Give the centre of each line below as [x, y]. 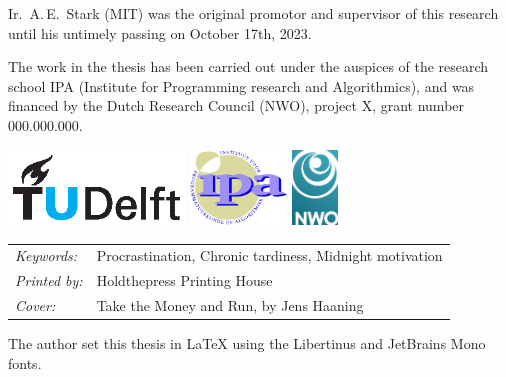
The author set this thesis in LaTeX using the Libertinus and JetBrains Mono [247, 343]
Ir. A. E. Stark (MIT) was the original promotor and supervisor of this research [253, 13]
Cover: [35, 305]
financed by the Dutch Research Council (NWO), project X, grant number [236, 105]
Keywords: [46, 255]
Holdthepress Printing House [184, 280]
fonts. [25, 362]
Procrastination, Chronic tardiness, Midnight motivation [269, 255]
